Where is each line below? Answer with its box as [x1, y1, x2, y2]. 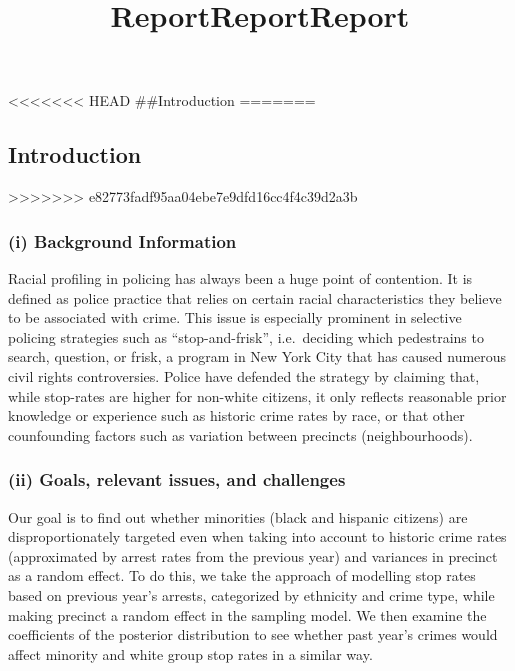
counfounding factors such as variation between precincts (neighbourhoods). [8, 424, 473, 445]
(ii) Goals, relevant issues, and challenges [8, 467, 346, 492]
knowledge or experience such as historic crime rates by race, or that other [8, 405, 465, 426]
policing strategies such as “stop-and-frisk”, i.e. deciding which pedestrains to [8, 326, 484, 347]
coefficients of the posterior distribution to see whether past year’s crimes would [8, 624, 498, 645]
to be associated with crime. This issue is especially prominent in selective [8, 307, 462, 328]
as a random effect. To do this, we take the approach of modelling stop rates [8, 565, 476, 586]
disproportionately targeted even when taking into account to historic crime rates [8, 526, 507, 547]
